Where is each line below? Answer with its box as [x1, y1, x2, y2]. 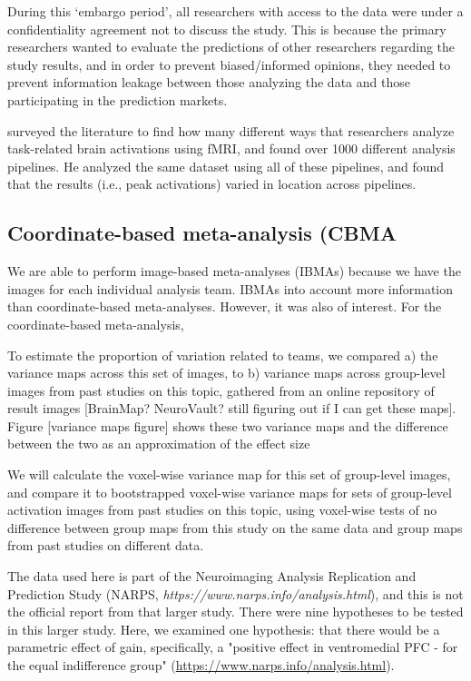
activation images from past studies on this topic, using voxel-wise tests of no [7, 500, 437, 519]
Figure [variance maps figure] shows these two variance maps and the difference [7, 416, 448, 435]
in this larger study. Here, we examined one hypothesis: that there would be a [7, 619, 440, 638]
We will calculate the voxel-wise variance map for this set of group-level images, [7, 465, 451, 484]
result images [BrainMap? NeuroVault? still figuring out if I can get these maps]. [7, 399, 456, 418]
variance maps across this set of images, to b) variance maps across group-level [7, 363, 446, 382]
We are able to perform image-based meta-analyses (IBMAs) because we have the [7, 262, 461, 281]
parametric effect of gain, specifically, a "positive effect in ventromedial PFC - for [7, 637, 458, 656]
